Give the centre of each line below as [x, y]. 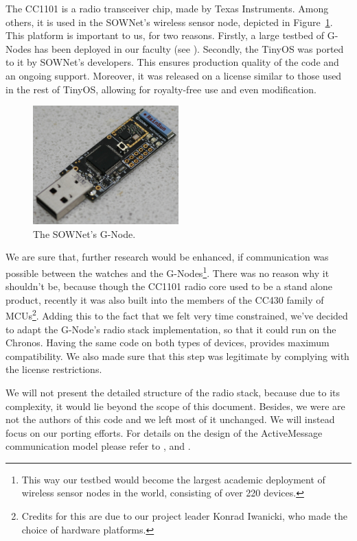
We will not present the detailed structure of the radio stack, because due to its [173, 392]
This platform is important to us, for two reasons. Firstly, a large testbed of [165, 35]
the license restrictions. [54, 369]
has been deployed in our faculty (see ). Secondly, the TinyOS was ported [189, 48]
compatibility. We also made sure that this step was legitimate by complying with [177, 356]
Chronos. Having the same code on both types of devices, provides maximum [168, 342]
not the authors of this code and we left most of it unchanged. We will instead [170, 419]
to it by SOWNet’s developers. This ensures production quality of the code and [172, 62]
